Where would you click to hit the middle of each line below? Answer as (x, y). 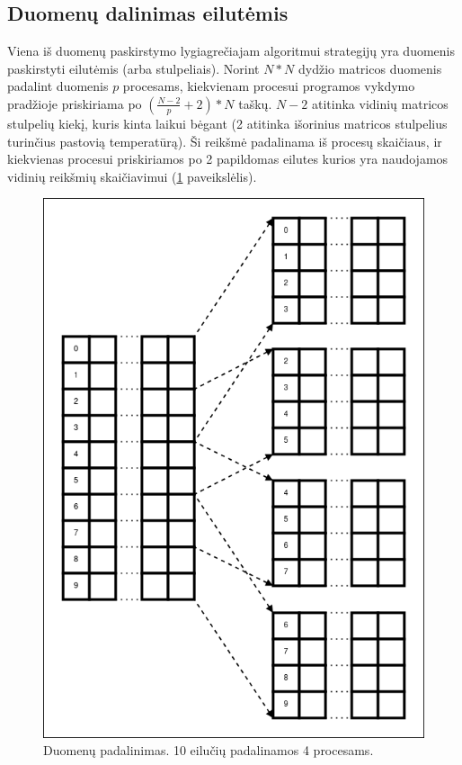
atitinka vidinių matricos (380, 103)
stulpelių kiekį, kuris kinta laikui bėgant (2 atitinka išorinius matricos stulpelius (227, 123)
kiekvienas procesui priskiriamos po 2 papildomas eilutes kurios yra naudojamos (228, 159)
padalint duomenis (58, 86)
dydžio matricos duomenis (370, 68)
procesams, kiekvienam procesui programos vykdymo (269, 86)
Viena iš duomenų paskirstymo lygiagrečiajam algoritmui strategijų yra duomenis (231, 51)
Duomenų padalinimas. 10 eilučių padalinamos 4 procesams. (209, 750)
